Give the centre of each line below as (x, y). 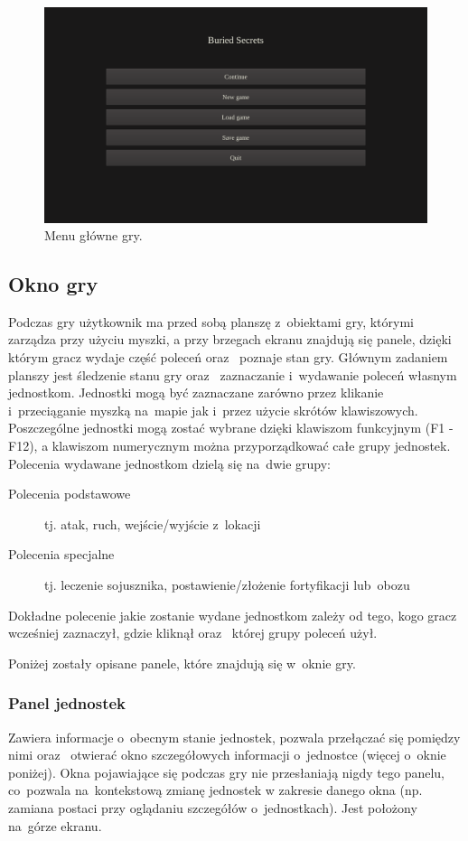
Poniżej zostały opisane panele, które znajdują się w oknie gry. (182, 663)
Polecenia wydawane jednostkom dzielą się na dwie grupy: (169, 463)
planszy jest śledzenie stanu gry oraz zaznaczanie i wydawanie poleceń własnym (233, 374)
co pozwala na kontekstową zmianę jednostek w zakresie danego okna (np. (215, 790)
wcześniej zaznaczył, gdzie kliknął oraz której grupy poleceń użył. (193, 633)
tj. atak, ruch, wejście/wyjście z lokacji (153, 523)
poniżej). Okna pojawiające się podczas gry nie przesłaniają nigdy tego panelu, (226, 772)
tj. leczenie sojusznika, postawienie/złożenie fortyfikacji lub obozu (227, 585)
